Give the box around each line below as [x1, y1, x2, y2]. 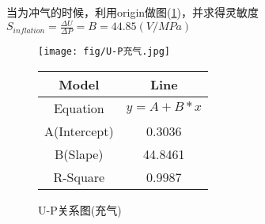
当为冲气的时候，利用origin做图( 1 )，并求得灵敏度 [6, 4, 259, 20]
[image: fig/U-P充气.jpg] [38, 45, 170, 57]
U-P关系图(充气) [38, 201, 122, 218]
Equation [53, 98, 104, 117]
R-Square [53, 167, 105, 186]
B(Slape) [55, 144, 104, 163]
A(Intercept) [44, 121, 114, 140]
